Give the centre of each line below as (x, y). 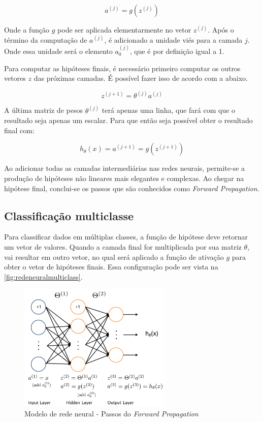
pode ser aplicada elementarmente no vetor (124, 29)
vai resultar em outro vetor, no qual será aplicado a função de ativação (114, 257)
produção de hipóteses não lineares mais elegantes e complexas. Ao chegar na (124, 178)
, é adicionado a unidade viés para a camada (173, 39)
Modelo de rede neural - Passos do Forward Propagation (111, 413)
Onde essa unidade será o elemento (58, 51)
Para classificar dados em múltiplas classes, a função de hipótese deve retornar (126, 237)
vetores (15, 78)
